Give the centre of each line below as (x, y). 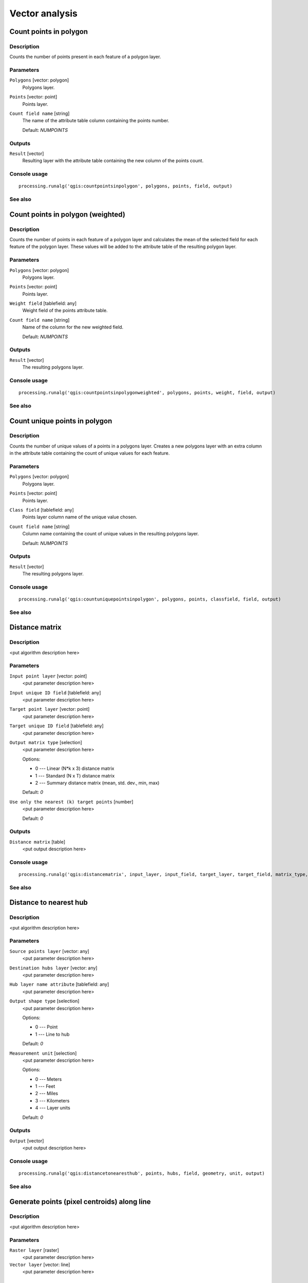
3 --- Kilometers (52, 1100)
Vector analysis (44, 13)
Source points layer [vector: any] (49, 951)
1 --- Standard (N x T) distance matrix (75, 775)
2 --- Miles (47, 1094)
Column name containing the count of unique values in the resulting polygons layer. (111, 534)
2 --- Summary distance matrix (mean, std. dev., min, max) (97, 783)
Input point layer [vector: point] (48, 676)
